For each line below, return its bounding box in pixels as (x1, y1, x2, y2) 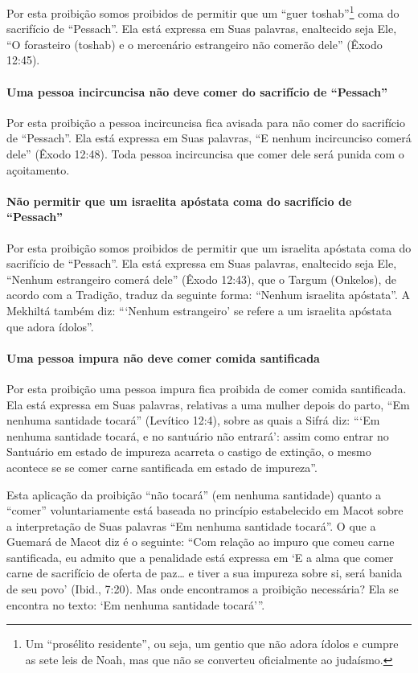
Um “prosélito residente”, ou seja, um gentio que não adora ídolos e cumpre (25, 635, 399, 652)
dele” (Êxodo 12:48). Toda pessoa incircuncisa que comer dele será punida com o (6, 146, 404, 162)
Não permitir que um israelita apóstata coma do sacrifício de (6, 192, 352, 209)
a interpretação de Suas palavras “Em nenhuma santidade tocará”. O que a (6, 517, 376, 534)
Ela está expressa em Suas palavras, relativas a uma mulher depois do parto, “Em (6, 396, 410, 412)
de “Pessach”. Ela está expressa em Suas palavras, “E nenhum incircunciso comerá (6, 129, 412, 146)
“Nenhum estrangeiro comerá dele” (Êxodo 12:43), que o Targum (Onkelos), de (6, 270, 397, 287)
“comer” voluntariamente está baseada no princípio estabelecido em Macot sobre (6, 502, 404, 519)
